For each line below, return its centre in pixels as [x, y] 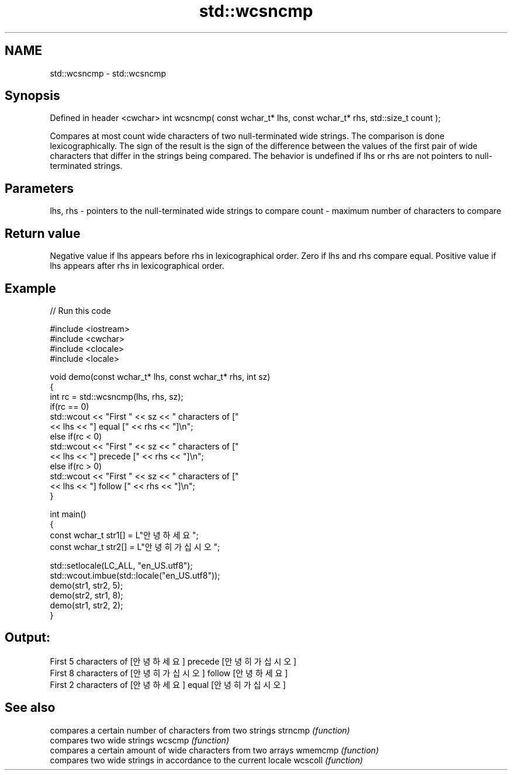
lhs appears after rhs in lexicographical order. [137, 266]
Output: [27, 638]
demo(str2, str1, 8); [87, 595]
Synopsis [32, 96]
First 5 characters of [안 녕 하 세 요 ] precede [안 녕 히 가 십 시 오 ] [173, 661]
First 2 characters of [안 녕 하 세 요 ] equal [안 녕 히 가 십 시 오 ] [168, 684]
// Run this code [80, 310]
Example [30, 288]
